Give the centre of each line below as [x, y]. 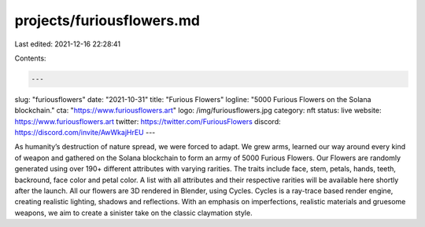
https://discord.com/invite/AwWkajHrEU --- [85, 133]
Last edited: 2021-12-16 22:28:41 [68, 44]
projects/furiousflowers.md [107, 20]
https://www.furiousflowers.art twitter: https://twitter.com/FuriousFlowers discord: [148, 121]
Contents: [30, 58]
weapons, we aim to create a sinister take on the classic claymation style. [133, 213]
